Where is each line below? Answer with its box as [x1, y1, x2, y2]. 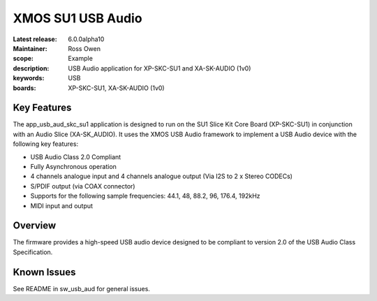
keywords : [13, 74, 45, 82]
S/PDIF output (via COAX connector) [30, 182, 135, 190]
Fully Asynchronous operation [30, 162, 117, 170]
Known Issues [13, 266, 76, 278]
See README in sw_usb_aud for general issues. [13, 284, 150, 293]
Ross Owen [68, 44, 101, 52]
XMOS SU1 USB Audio [13, 10, 142, 26]
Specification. [13, 248, 53, 256]
